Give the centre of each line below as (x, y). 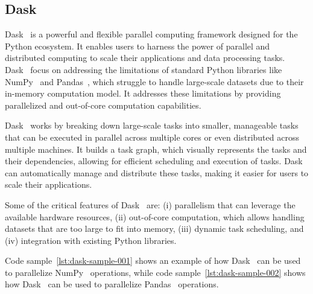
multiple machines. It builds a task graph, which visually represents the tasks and (156, 149)
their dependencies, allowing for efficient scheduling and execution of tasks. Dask (154, 161)
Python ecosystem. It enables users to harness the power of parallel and (138, 46)
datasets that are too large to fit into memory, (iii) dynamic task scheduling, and (154, 228)
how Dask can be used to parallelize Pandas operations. (112, 284)
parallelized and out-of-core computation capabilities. (103, 105)
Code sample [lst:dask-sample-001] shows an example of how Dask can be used (153, 260)
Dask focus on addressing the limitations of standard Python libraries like (144, 69)
